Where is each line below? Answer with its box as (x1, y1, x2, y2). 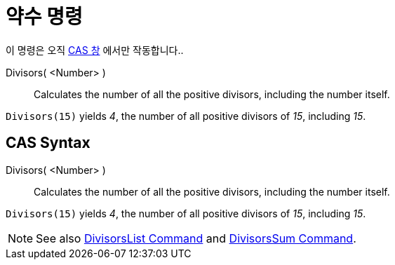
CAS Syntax (6, 134, 91, 152)
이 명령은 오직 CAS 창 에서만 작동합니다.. (6, 43, 184, 56)
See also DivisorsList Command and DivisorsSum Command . (36, 231, 356, 245)
